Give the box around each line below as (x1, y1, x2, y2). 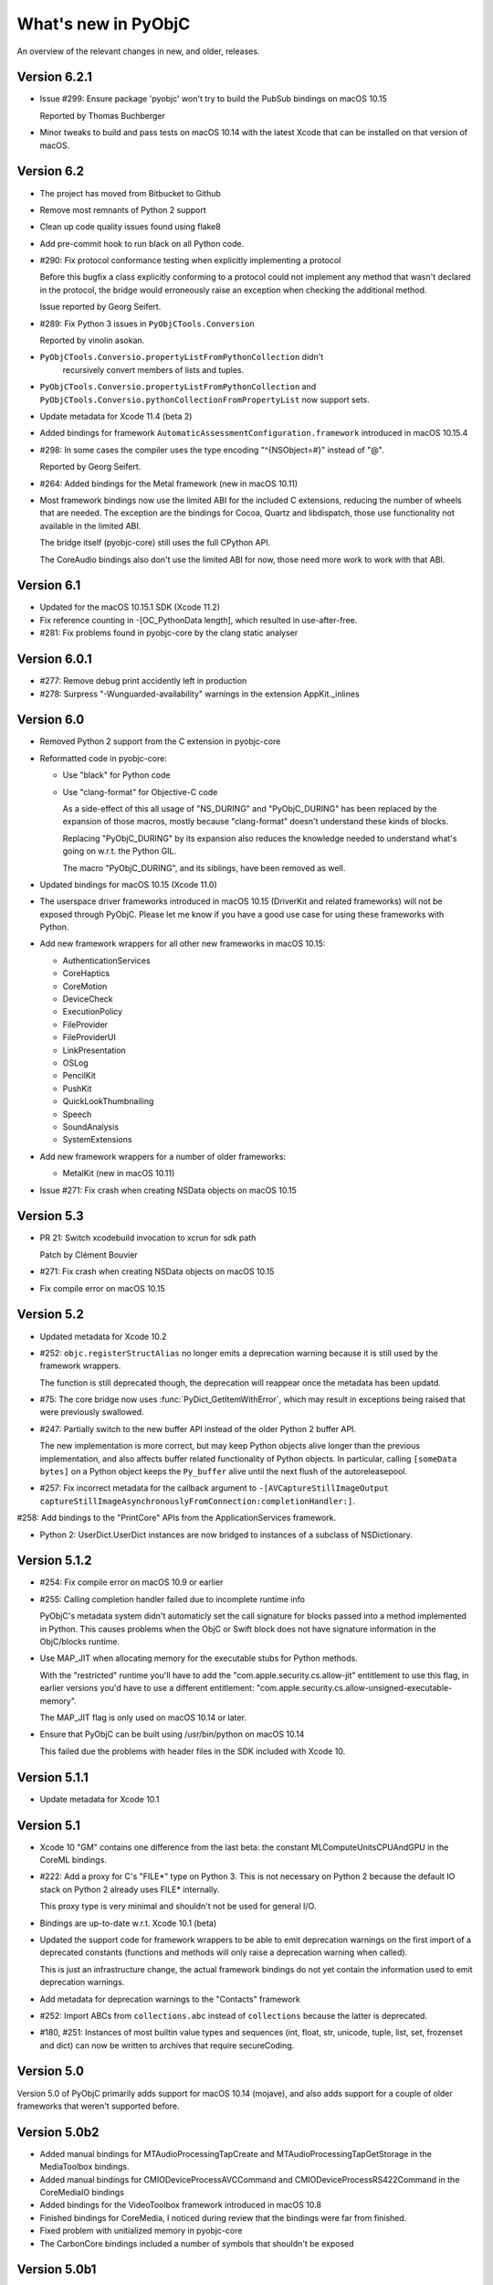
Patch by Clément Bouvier (39, 1249, 139, 1260)
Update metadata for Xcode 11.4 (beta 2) (39, 411, 193, 421)
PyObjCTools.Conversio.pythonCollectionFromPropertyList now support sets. (39, 394, 370, 405)
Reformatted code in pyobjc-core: (39, 752, 168, 763)
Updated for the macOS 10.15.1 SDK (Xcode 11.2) (39, 601, 221, 612)
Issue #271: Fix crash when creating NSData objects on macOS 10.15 (39, 1185, 297, 1196)
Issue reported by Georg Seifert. (39, 302, 162, 313)
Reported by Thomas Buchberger (39, 110, 166, 121)
